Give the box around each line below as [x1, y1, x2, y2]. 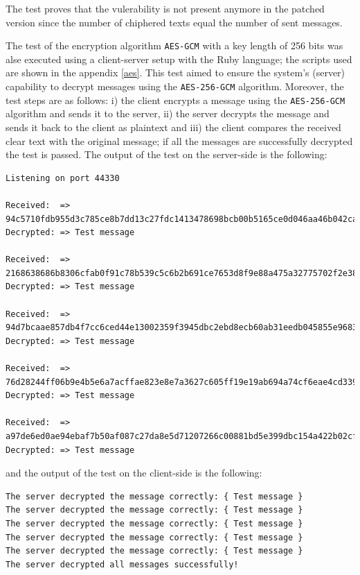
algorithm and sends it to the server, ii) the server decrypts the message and [6, 106, 330, 121]
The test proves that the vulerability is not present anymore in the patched [6, 1, 325, 15]
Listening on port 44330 [6, 173, 120, 183]
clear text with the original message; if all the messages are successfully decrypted [6, 133, 353, 148]
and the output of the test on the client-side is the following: [6, 465, 262, 480]
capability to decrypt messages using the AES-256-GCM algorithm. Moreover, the [6, 79, 344, 94]
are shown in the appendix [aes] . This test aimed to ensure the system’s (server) [6, 65, 345, 80]
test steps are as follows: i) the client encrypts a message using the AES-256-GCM [6, 92, 345, 107]
